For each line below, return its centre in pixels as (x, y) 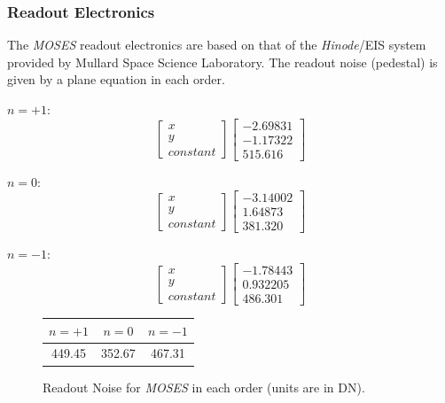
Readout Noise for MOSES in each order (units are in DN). (204, 387)
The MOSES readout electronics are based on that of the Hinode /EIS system (217, 45)
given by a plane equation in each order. (116, 79)
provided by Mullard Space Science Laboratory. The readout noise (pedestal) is (222, 62)
